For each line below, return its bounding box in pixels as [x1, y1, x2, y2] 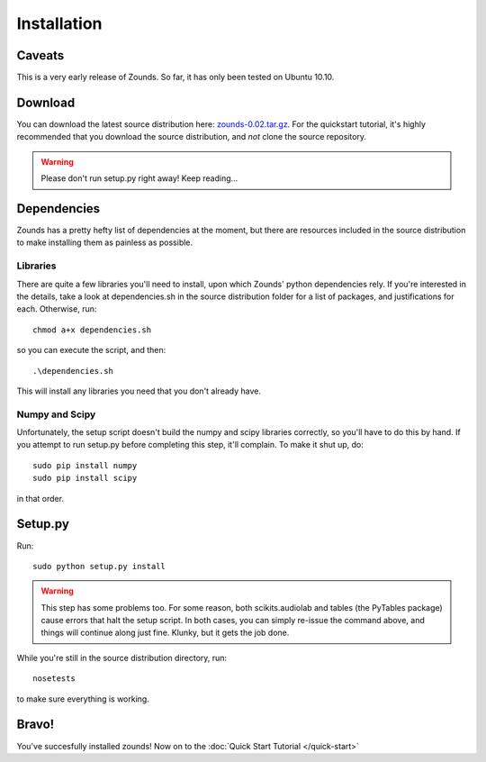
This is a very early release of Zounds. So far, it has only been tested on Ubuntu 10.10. [16, 72, 335, 83]
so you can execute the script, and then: [16, 345, 166, 356]
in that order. [16, 493, 65, 503]
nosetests [32, 674, 76, 684]
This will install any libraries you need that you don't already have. [16, 386, 261, 396]
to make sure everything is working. [16, 694, 150, 704]
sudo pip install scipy [32, 473, 138, 484]
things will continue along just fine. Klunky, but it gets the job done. [40, 627, 290, 639]
